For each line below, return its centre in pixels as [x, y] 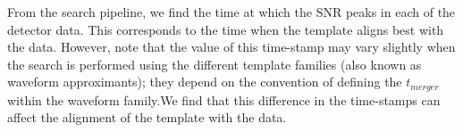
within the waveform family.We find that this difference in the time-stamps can [224, 99]
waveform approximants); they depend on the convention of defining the [205, 82]
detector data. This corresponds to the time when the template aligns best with [226, 29]
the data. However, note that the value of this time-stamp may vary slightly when [231, 47]
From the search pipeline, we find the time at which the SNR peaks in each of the [231, 12]
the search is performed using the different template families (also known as [215, 64]
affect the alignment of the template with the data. [147, 117]
